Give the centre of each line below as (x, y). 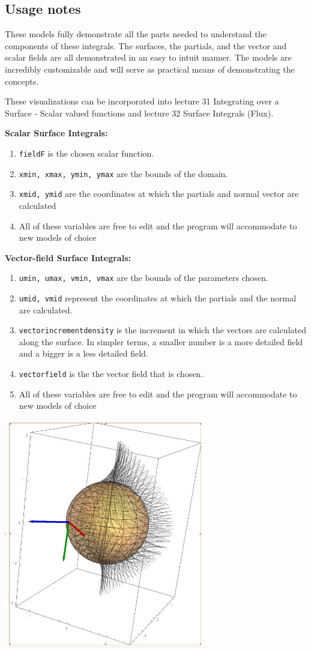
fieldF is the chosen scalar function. (86, 153)
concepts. (22, 81)
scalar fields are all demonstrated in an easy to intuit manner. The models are (148, 57)
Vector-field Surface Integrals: (68, 257)
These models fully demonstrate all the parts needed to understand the (136, 34)
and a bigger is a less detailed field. (83, 353)
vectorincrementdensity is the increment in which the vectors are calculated (162, 330)
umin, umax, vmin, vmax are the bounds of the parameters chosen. (143, 278)
